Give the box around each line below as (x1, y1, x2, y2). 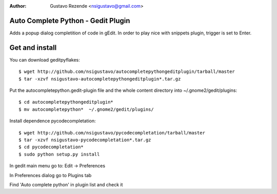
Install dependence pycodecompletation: (9, 118, 96, 124)
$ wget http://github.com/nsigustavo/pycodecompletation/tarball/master (18, 130, 205, 135)
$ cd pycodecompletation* (18, 144, 84, 150)
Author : (9, 3, 27, 9)
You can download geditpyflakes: (9, 56, 81, 63)
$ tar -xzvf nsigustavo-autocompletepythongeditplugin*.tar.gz (18, 76, 181, 82)
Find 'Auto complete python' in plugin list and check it (9, 181, 123, 187)
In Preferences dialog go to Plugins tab (9, 172, 92, 178)
